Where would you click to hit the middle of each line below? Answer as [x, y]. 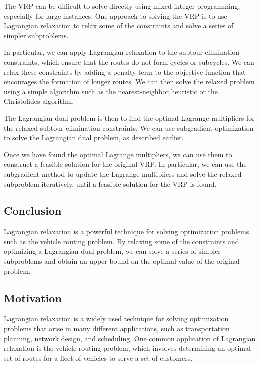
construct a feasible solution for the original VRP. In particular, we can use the [125, 164]
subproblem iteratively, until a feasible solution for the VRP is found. [110, 184]
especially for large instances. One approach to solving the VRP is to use [116, 16]
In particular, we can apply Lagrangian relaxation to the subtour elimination [122, 52]
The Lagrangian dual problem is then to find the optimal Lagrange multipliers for [129, 118]
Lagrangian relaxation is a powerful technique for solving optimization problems [127, 232]
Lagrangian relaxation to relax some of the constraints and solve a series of [119, 26]
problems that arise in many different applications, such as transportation [117, 329]
